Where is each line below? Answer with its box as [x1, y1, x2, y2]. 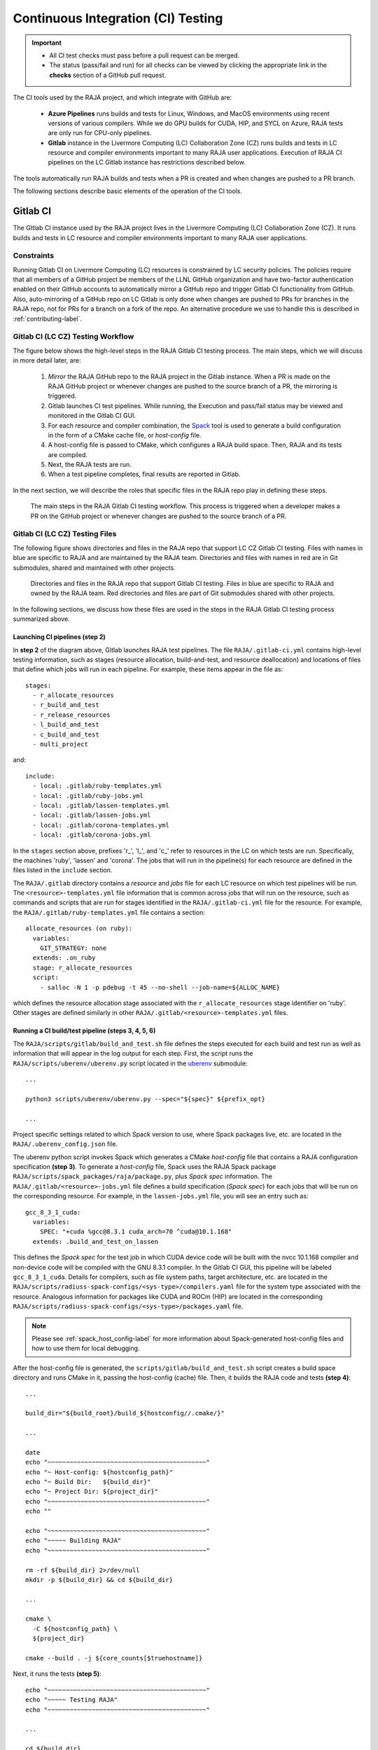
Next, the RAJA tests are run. [48, 461, 132, 469]
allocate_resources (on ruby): [25, 925, 133, 932]
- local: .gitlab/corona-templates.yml [32, 821, 169, 829]
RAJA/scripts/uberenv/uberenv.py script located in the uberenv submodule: [13, 1059, 248, 1067]
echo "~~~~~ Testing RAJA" [25, 1696, 118, 1704]
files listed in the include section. [13, 866, 113, 874]
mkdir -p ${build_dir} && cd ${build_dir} [25, 1576, 174, 1583]
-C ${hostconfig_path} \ [32, 1625, 118, 1632]
